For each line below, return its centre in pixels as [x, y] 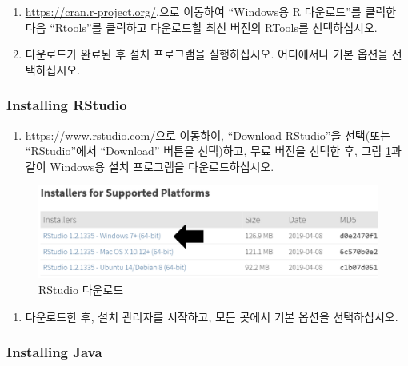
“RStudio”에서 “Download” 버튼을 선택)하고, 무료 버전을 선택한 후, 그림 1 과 [213, 151]
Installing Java [54, 352]
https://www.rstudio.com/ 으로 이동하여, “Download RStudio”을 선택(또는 [208, 135]
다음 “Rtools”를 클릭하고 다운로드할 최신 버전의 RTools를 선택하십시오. [201, 27]
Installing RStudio [67, 105]
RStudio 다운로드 [81, 289]
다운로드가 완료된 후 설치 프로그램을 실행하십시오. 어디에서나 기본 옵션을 [207, 54]
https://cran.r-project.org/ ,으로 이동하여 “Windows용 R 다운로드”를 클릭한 [211, 11]
